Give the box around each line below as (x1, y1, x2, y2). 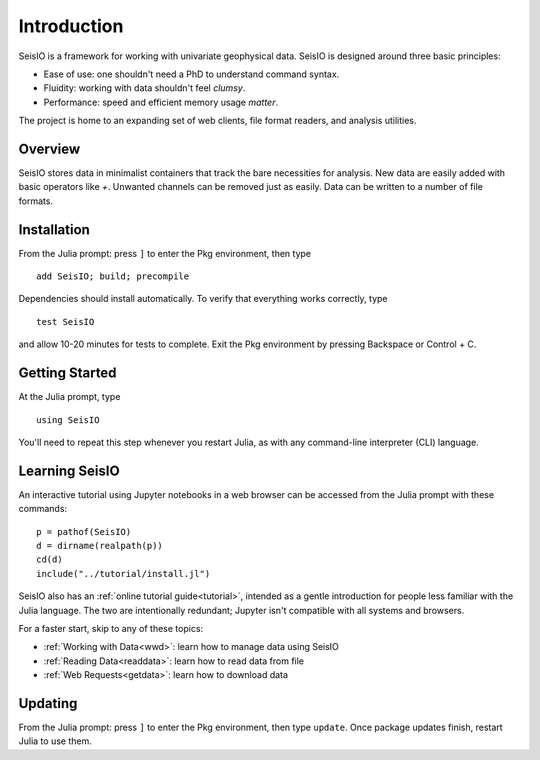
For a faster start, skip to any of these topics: (18, 622, 204, 634)
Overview (18, 140, 81, 157)
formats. (18, 195, 54, 207)
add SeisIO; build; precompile (36, 271, 190, 282)
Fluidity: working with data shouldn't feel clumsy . (43, 82, 246, 94)
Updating (18, 695, 78, 712)
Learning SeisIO (18, 462, 120, 479)
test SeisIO (36, 316, 95, 327)
